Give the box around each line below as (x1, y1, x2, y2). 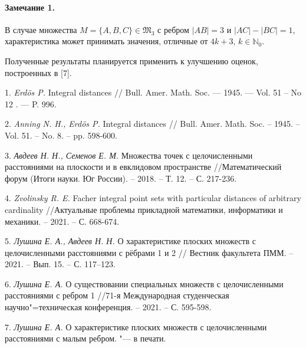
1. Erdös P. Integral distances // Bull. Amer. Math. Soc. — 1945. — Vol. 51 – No (5, 86, 302, 99)
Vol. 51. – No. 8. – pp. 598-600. (5, 129, 117, 141)
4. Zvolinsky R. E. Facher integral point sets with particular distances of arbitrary (5, 192, 301, 204)
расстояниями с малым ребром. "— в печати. (5, 332, 166, 344)
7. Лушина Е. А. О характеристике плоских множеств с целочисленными (5, 320, 267, 333)
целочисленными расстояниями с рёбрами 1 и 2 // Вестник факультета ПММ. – (5, 246, 294, 258)
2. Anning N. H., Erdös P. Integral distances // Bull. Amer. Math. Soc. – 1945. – (5, 117, 300, 130)
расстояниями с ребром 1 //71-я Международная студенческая (5, 289, 229, 301)
